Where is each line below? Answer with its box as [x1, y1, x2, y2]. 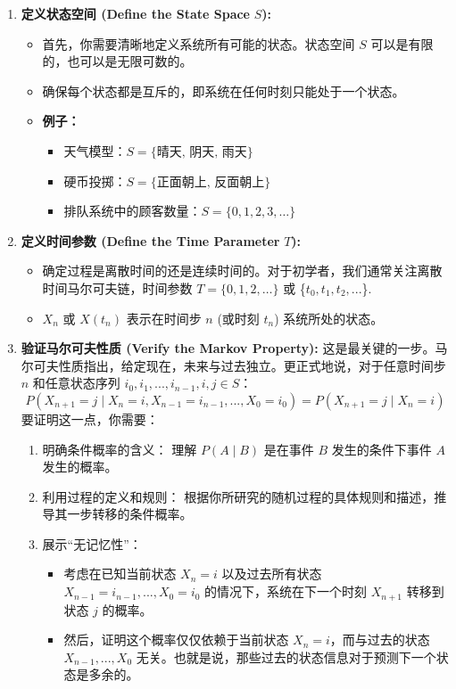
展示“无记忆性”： [42, 534, 142, 553]
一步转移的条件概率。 [67, 504, 193, 523]
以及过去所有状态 [221, 564, 322, 583]
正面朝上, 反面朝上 [156, 176, 265, 189]
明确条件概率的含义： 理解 [42, 439, 197, 458]
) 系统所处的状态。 [274, 308, 384, 327]
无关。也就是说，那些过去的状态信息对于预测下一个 [136, 647, 436, 666]
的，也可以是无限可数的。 [42, 52, 193, 70]
